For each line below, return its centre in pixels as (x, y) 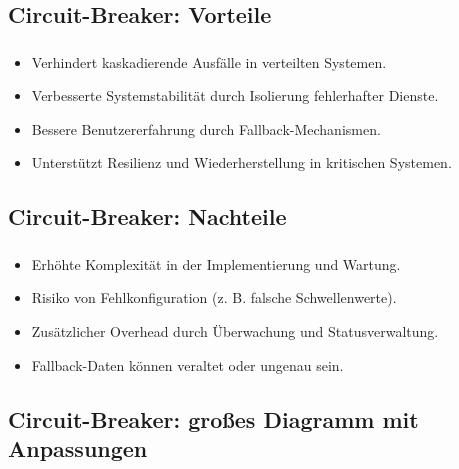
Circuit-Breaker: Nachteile (147, 216)
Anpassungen (78, 447)
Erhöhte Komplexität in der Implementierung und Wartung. (216, 263)
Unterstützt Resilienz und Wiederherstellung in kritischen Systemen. (241, 162)
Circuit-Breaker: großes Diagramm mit (213, 418)
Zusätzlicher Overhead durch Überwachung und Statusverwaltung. (235, 330)
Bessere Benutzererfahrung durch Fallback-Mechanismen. (206, 128)
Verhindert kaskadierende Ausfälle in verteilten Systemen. (209, 61)
